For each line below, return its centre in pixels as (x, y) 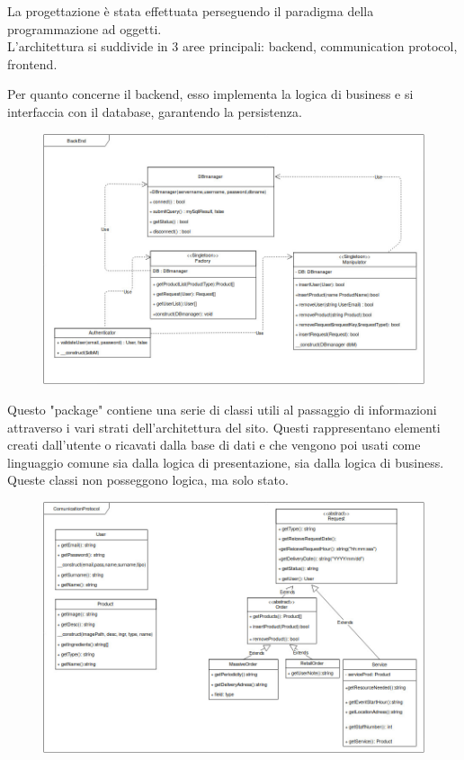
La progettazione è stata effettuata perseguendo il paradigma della (191, 11)
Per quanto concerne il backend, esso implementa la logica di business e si (210, 94)
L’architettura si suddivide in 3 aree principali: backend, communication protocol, (232, 46)
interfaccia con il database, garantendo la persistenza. (155, 111)
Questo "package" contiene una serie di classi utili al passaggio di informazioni (222, 410)
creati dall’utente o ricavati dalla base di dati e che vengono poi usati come (214, 445)
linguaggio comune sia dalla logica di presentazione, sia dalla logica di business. (226, 462)
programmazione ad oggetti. (85, 28)
